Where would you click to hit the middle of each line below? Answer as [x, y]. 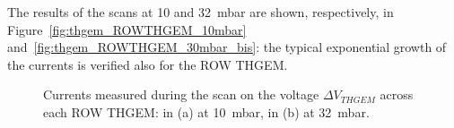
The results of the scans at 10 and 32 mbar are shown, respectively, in [201, 12]
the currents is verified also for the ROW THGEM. [148, 64]
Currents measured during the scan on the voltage [181, 94]
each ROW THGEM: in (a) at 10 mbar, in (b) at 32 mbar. [206, 111]
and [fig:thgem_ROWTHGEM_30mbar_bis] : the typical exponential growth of [227, 47]
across [397, 94]
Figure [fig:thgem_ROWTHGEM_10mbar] [127, 29]
